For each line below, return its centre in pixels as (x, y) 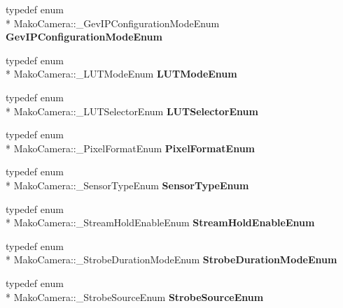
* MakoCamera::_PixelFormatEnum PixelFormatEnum (131, 148)
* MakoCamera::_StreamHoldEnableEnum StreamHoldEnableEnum (160, 222)
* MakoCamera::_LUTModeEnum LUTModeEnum (121, 74)
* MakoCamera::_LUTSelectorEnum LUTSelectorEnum (132, 111)
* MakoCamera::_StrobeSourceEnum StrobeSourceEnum (135, 296)
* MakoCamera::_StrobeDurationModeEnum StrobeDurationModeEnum (171, 259)
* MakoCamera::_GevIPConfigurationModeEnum (113, 23)
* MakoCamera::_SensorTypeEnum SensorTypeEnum (127, 185)
